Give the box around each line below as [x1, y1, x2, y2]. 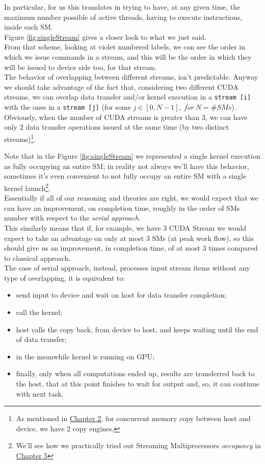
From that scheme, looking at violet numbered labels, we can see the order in [4, 41, 246, 52]
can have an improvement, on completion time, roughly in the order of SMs [4, 202, 240, 213]
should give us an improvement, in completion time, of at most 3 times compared [4, 242, 258, 253]
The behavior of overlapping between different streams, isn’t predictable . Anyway [4, 71, 258, 82]
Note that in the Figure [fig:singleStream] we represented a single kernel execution [4, 151, 260, 161]
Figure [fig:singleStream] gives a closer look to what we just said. [4, 31, 206, 42]
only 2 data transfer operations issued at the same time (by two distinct [4, 121, 229, 132]
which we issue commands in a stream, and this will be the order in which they [4, 51, 252, 62]
